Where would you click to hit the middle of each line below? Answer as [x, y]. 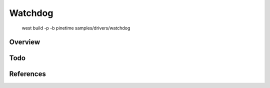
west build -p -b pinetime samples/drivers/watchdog [76, 28]
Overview [25, 42]
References [27, 74]
